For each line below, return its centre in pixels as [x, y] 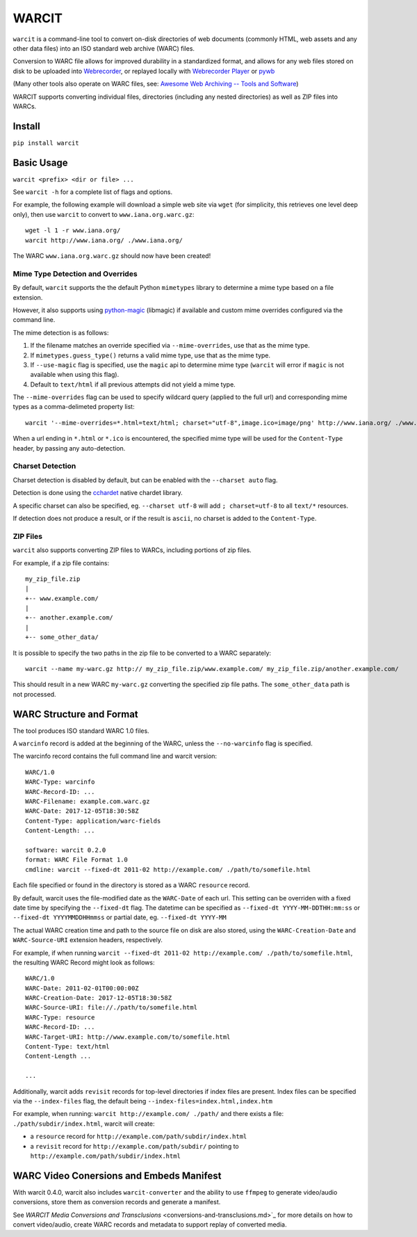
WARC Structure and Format [75, 714]
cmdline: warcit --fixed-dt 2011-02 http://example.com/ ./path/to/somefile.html [168, 870]
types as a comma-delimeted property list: [74, 407]
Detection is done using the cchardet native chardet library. [98, 493]
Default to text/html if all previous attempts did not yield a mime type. [133, 384]
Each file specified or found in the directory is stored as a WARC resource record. [131, 885]
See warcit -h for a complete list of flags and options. [93, 192]
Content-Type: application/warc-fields [93, 821]
